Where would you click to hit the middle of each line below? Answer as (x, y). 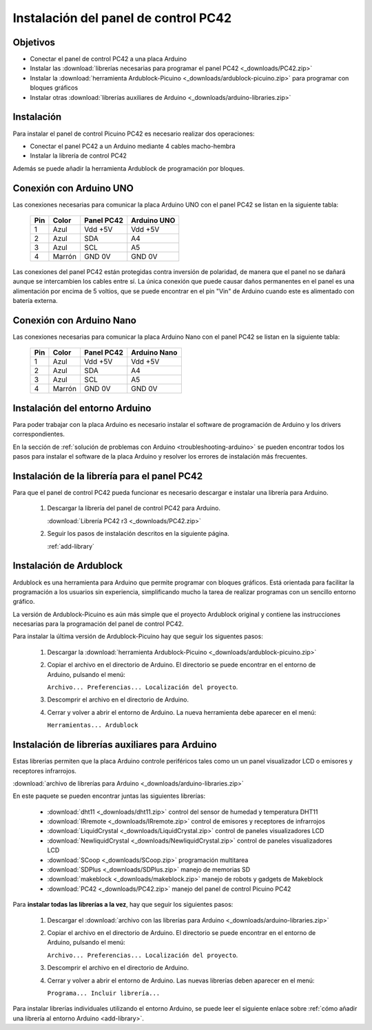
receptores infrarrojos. (45, 770)
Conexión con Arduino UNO (73, 188)
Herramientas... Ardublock (93, 725)
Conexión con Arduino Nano (75, 320)
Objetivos (34, 42)
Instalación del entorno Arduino (82, 408)
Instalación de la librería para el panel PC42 (108, 476)
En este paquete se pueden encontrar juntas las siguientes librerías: (109, 796)
